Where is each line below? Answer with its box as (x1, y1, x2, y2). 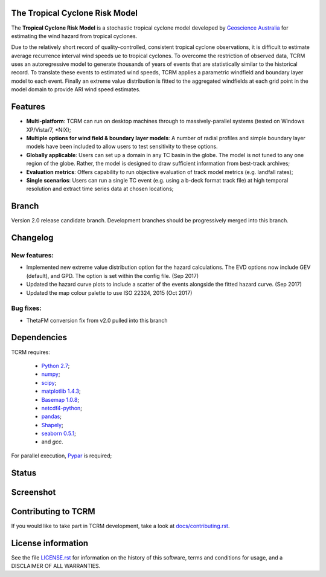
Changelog (11, 233, 54, 243)
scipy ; (41, 379, 57, 386)
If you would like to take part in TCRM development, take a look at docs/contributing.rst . (11, 522, 230, 529)
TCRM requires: (11, 348, 51, 356)
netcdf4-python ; (41, 404, 83, 411)
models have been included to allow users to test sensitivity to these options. (26, 143, 218, 150)
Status (11, 468, 37, 478)
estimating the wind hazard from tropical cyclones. (11, 32, 138, 39)
